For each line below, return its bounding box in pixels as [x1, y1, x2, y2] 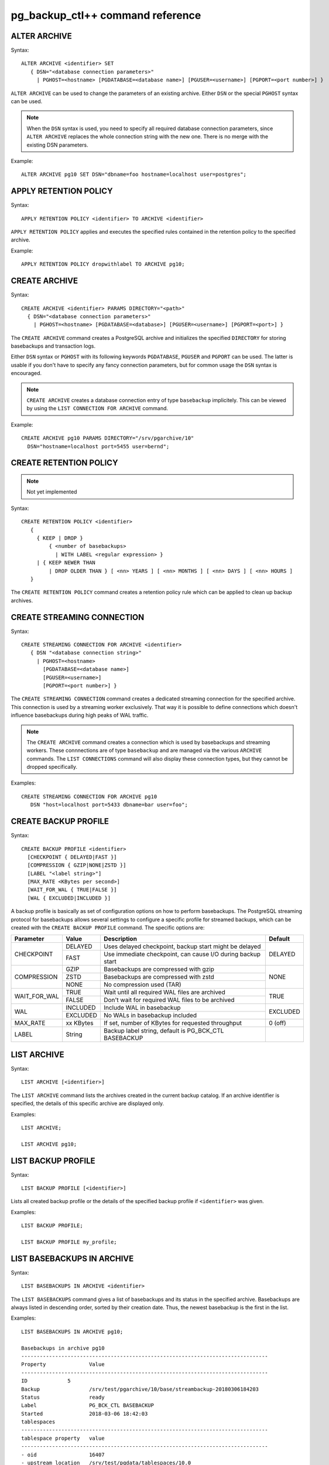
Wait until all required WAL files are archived [103, 988, 225, 996]
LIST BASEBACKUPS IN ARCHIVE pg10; [21, 1328, 124, 1335]
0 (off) [268, 1019, 286, 1027]
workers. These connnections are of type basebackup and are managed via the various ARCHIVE [26, 747, 262, 754]
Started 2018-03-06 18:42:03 [21, 1410, 148, 1417]
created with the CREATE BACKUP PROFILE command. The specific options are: [11, 924, 205, 931]
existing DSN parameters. [26, 141, 89, 148]
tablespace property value [21, 1435, 105, 1442]
